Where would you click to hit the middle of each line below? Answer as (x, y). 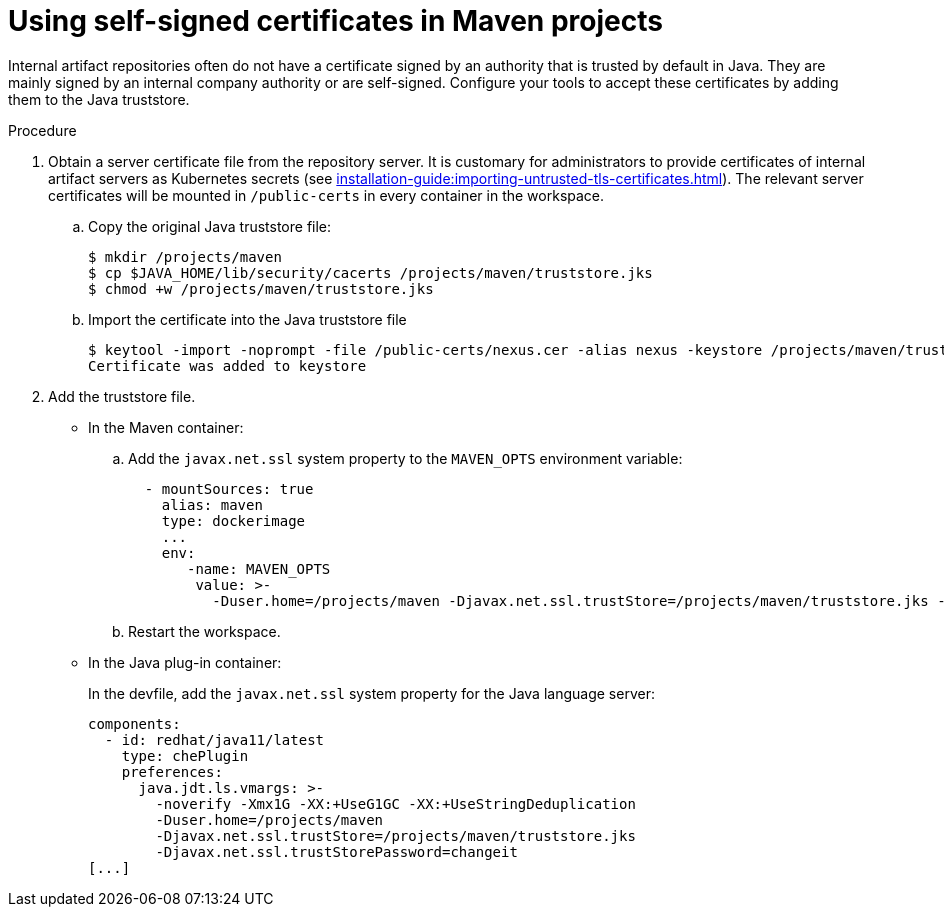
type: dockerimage (233, 520)
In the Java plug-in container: (185, 662)
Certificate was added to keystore (227, 365)
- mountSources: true (229, 488)
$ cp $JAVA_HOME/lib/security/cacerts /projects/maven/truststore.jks (370, 272)
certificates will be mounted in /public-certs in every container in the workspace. (326, 195)
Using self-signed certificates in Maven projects (335, 21)
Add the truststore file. (122, 396)
